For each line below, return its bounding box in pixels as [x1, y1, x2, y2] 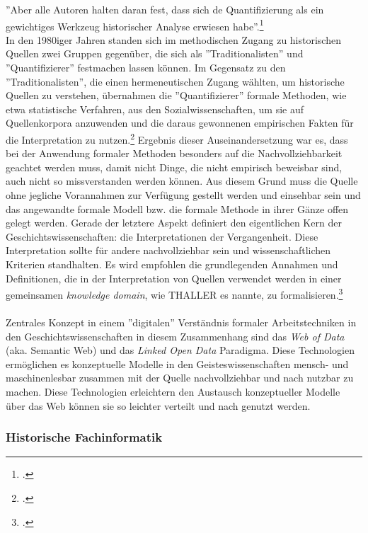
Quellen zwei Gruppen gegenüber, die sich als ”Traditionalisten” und [6, 46, 304, 61]
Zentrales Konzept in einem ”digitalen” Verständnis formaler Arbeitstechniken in [6, 315, 357, 330]
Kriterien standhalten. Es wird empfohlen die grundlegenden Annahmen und [6, 257, 338, 271]
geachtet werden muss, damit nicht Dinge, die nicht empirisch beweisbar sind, [6, 159, 343, 174]
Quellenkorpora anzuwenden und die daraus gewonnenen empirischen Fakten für [6, 115, 354, 130]
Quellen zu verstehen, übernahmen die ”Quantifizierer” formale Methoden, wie [6, 88, 347, 103]
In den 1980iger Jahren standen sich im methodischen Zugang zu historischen [6, 32, 341, 47]
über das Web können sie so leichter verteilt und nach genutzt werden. [6, 398, 311, 413]
